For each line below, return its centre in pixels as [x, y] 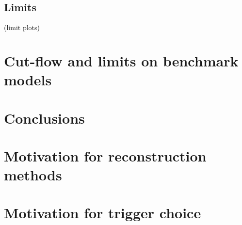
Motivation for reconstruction [105, 155]
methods [33, 175]
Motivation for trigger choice [103, 213]
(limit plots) [22, 27]
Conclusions [44, 118]
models [28, 80]
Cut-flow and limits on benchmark [121, 60]
